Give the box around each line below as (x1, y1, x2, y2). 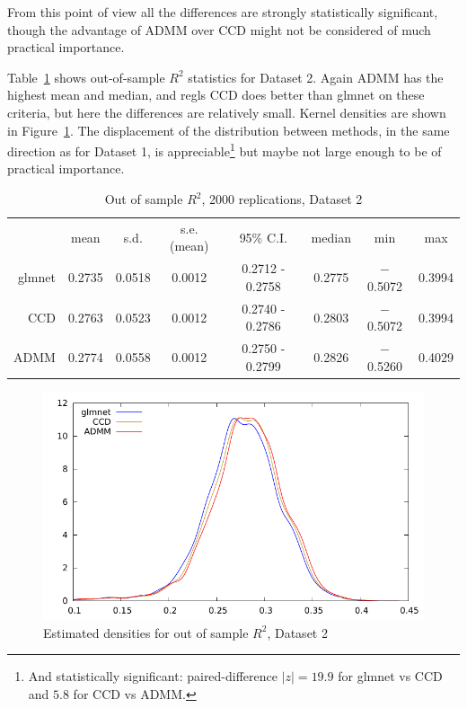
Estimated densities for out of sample (43, 623, 249, 642)
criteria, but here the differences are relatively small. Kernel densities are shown (7, 102, 446, 121)
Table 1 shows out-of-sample (7, 67, 165, 86)
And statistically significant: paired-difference (28, 667, 278, 686)
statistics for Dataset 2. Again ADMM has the (188, 67, 444, 86)
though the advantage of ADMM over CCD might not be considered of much (7, 20, 431, 39)
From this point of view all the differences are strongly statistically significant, (7, 3, 438, 21)
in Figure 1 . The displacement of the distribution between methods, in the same (7, 120, 450, 139)
